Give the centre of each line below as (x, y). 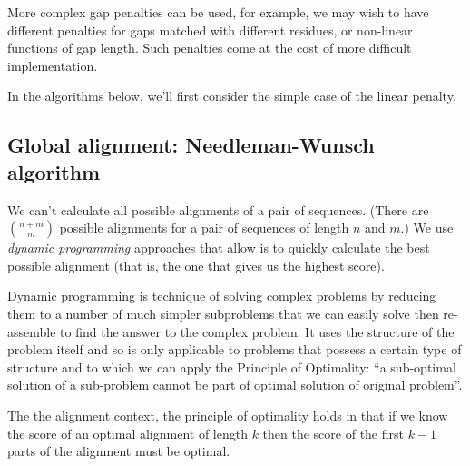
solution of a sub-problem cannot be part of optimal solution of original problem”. (235, 385)
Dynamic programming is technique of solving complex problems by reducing (222, 296)
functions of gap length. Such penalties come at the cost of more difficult (210, 48)
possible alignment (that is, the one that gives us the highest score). (196, 265)
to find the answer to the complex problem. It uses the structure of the (257, 331)
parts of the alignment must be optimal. (119, 451)
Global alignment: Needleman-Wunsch (191, 145)
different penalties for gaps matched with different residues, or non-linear (210, 30)
